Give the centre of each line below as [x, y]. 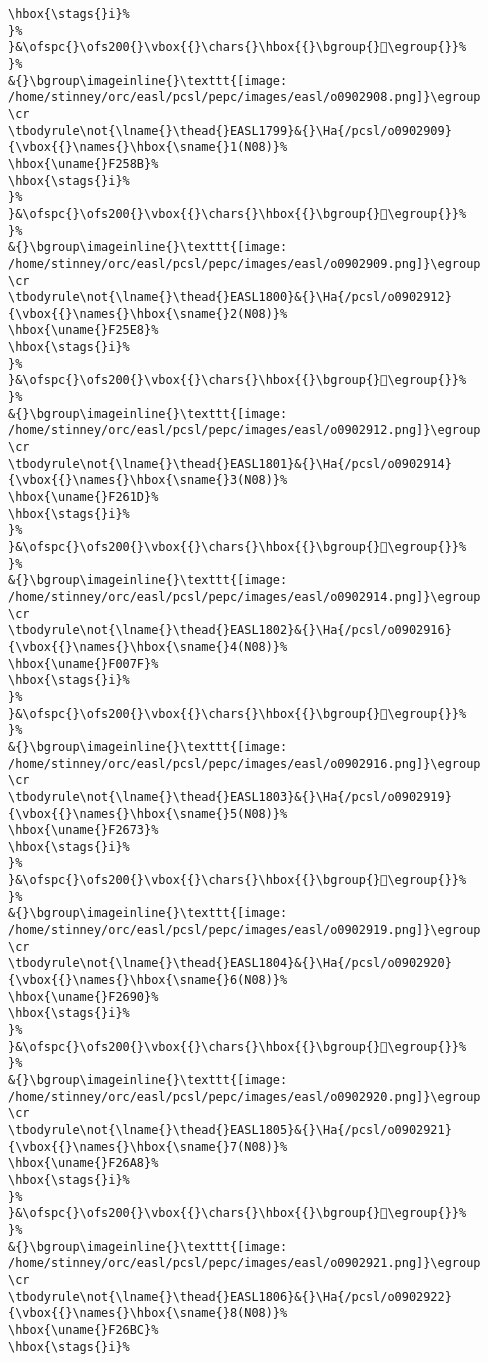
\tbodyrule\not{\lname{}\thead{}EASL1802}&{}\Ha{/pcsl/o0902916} [230, 630]
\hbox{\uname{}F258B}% [83, 163]
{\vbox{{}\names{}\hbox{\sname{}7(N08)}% [148, 1146]
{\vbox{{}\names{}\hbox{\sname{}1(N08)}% [148, 147]
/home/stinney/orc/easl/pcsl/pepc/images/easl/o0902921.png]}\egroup [244, 1263]
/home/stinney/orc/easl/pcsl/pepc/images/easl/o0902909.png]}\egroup [244, 263]
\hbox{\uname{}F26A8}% [83, 1163]
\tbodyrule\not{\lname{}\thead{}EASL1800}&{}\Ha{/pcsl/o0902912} [230, 297]
